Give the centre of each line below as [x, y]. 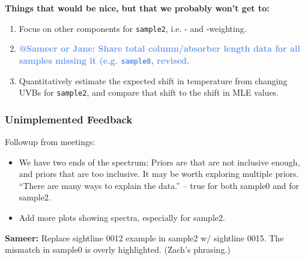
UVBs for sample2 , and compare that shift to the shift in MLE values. [149, 92]
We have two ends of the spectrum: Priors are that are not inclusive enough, [159, 162]
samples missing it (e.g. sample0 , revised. [104, 60]
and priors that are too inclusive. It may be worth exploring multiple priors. [159, 174]
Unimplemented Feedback [69, 119]
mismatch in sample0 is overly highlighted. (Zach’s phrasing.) [118, 249]
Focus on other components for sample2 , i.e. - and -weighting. [133, 28]
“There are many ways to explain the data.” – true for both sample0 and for [159, 185]
